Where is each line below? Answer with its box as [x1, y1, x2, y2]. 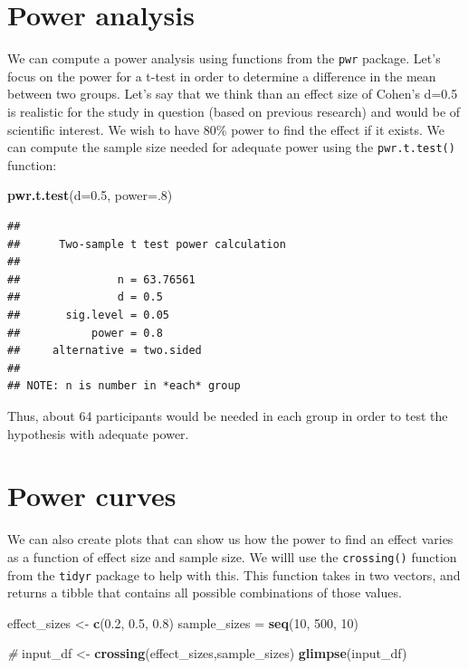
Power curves [7, 477, 177, 514]
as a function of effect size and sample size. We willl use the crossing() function [7, 547, 457, 566]
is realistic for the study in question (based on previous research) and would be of [7, 101, 461, 120]
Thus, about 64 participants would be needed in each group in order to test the [7, 406, 448, 425]
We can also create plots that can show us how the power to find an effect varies [7, 530, 454, 549]
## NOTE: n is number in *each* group [7, 379, 241, 393]
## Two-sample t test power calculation [7, 237, 286, 251]
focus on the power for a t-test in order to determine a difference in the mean [7, 66, 436, 85]
